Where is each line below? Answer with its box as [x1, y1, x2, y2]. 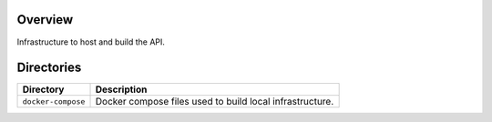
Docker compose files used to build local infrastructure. [95, 96, 334, 108]
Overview [16, 12, 74, 27]
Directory [22, 83, 65, 96]
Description [95, 83, 148, 96]
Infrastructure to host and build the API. [16, 36, 166, 47]
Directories [16, 60, 82, 76]
